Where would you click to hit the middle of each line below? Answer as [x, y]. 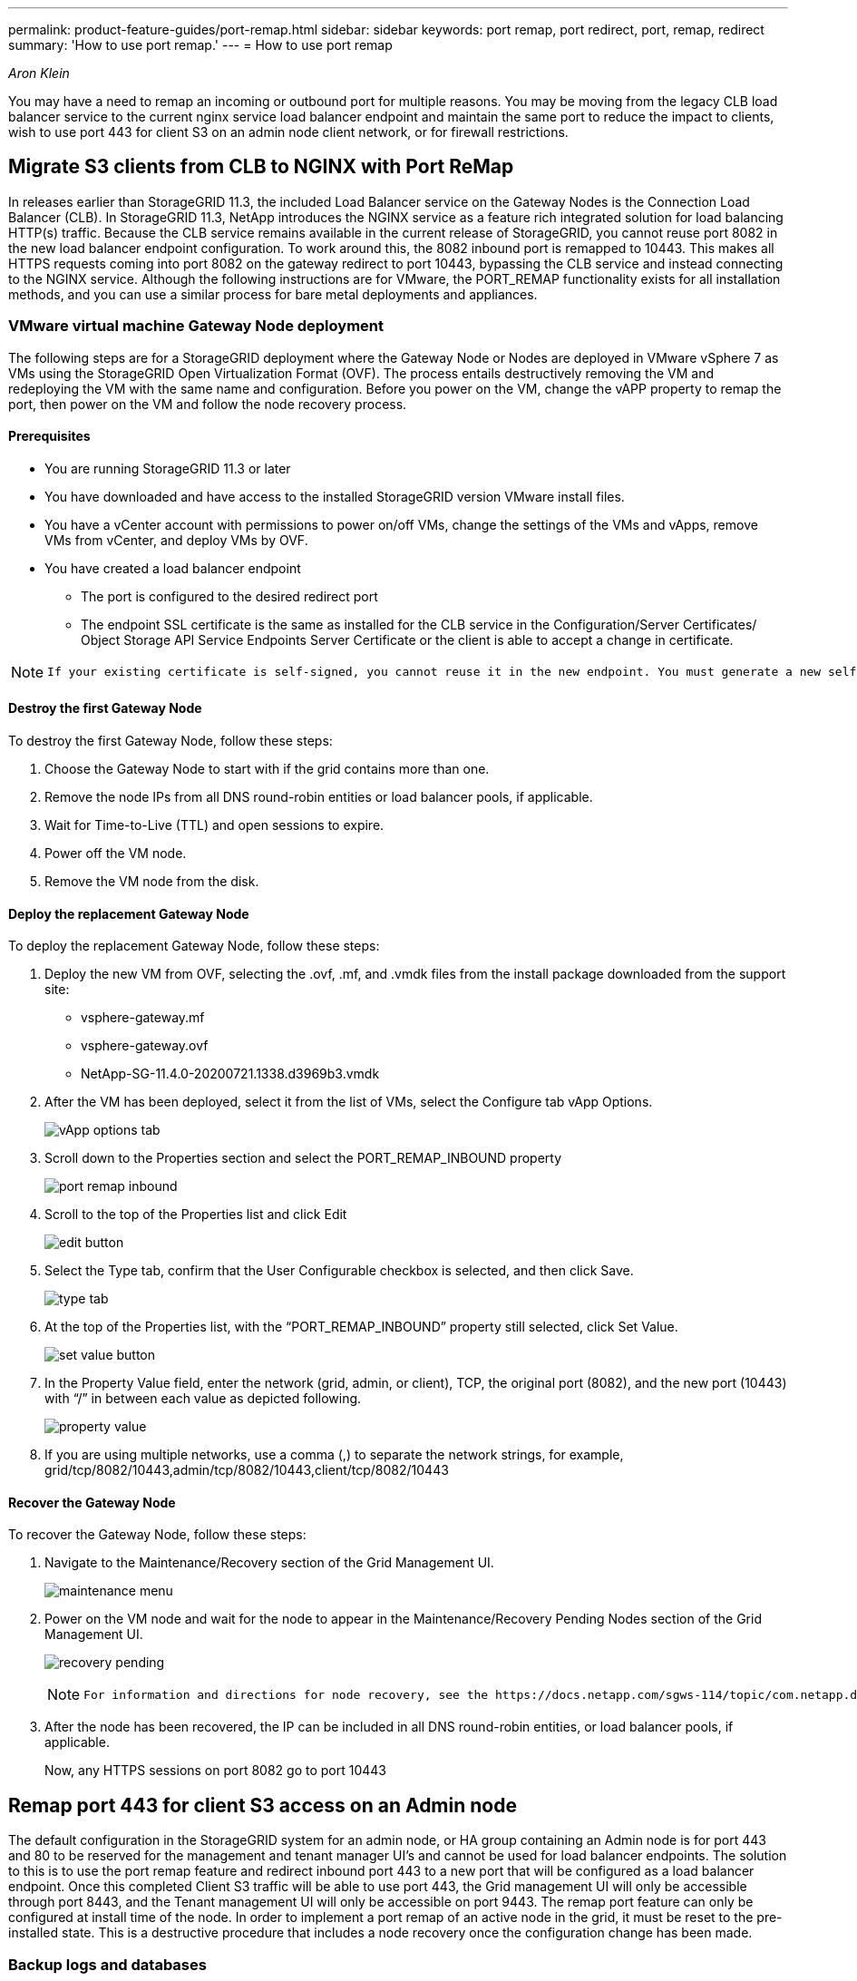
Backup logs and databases [107, 1964]
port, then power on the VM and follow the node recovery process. [208, 404]
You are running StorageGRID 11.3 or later [168, 468]
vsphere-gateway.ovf [145, 1046]
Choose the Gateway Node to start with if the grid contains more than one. [267, 769]
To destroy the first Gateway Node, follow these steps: [170, 741]
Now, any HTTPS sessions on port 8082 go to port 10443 [216, 1771]
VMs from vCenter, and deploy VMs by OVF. [176, 540]
